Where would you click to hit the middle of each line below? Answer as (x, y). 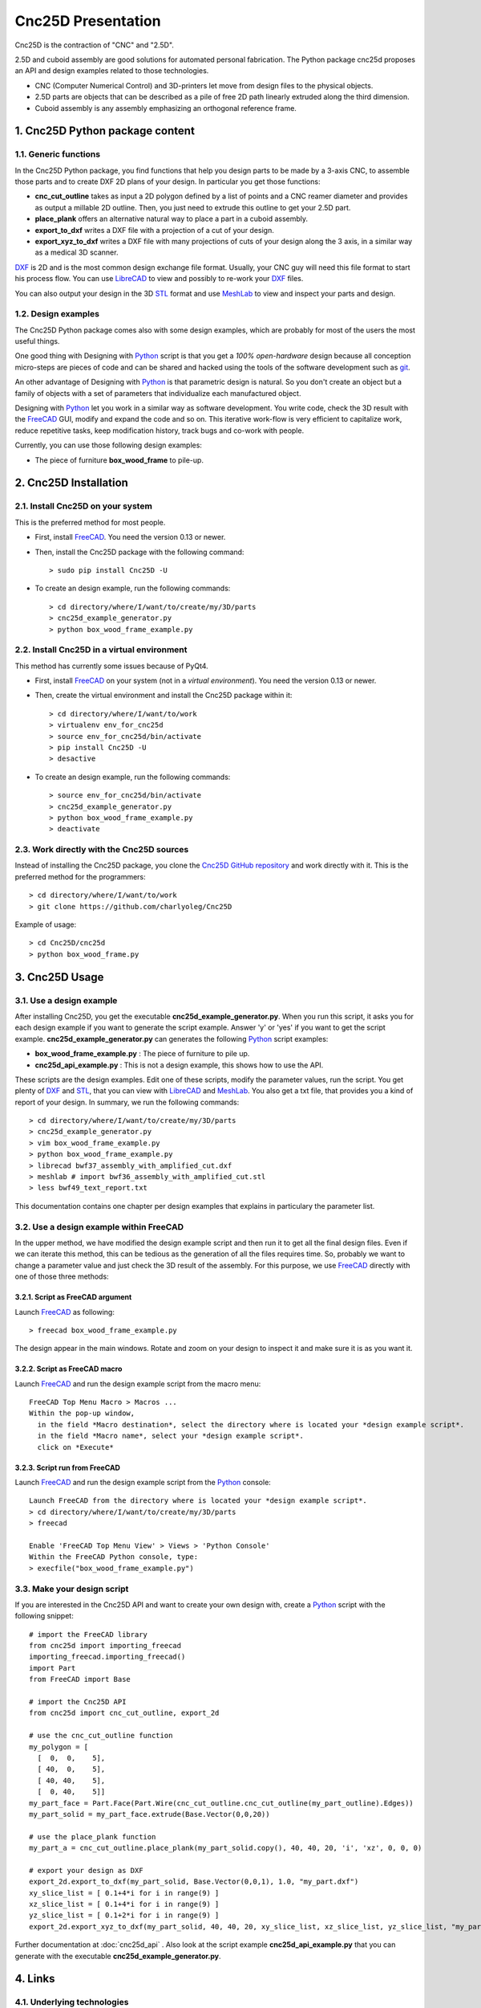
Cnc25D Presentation (88, 21)
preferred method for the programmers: (80, 876)
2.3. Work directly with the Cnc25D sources (102, 850)
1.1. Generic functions (57, 154)
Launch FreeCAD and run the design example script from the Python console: (143, 1483)
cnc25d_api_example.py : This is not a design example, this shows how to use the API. (179, 1065)
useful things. (37, 341)
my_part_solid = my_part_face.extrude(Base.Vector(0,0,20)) (150, 1814)
